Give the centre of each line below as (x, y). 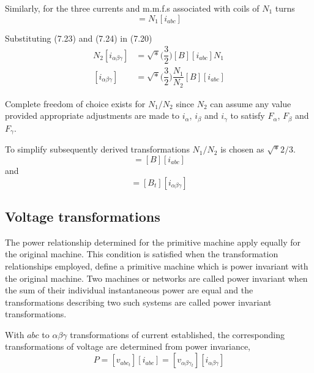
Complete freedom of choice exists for (75, 103)
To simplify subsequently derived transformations (97, 149)
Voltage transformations (83, 216)
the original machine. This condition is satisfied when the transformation (142, 254)
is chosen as (242, 149)
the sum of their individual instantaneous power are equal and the (129, 290)
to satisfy (248, 115)
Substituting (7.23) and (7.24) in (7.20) (79, 38)
